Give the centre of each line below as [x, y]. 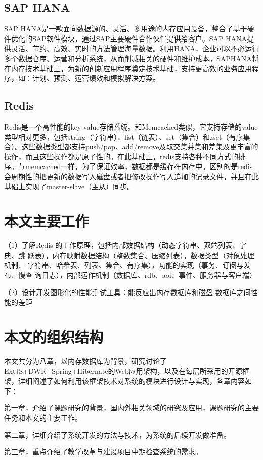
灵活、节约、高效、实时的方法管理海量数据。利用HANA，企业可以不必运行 [135, 48]
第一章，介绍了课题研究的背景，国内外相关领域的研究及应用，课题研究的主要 [131, 408]
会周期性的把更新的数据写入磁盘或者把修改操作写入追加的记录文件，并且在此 [131, 176]
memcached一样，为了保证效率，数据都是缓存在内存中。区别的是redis [139, 166]
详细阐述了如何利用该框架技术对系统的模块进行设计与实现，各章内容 [131, 381]
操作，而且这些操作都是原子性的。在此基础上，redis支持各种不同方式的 [121, 156]
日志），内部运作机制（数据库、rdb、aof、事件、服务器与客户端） [149, 275]
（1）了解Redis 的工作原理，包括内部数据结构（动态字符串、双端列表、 [122, 245]
